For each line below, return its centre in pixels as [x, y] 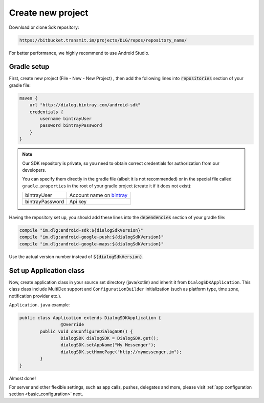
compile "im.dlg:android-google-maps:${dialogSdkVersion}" [91, 244]
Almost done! [22, 378]
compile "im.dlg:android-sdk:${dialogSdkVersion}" [81, 230]
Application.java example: [40, 304]
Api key [78, 201]
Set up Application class [47, 271]
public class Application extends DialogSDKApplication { [90, 318]
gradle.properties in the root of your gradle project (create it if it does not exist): [107, 186]
